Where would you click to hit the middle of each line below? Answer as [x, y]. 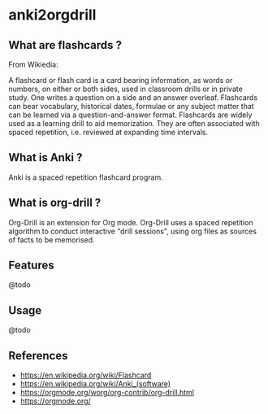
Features [31, 266]
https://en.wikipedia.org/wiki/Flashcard [86, 375]
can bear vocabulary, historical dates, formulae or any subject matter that [131, 106]
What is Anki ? [45, 157]
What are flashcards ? [65, 45]
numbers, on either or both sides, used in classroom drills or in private [126, 89]
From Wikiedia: [33, 64]
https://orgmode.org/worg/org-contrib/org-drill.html [107, 393]
